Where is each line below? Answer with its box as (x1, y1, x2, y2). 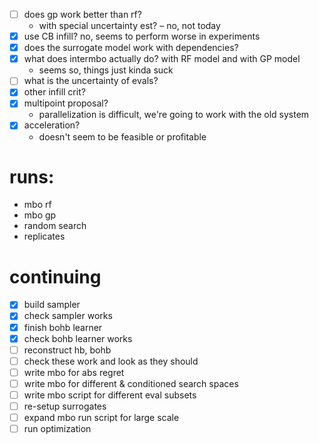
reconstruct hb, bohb (23, 344, 112, 356)
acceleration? (23, 119, 81, 131)
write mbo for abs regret (23, 366, 125, 378)
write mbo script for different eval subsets (23, 389, 197, 401)
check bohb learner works (23, 332, 133, 344)
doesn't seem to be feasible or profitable (38, 130, 207, 143)
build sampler (23, 299, 81, 311)
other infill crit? (23, 86, 86, 98)
